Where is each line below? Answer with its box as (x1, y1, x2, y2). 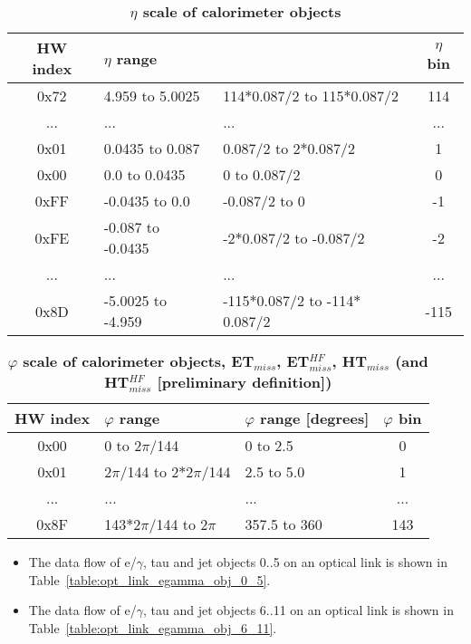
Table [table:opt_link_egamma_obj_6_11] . (28, 618, 277, 637)
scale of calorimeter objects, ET (23, 351, 255, 371)
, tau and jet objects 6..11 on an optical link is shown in (143, 601, 454, 620)
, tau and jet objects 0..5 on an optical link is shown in (143, 553, 447, 571)
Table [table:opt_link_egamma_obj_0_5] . (28, 570, 271, 589)
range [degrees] (260, 408, 370, 428)
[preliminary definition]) (157, 371, 332, 392)
